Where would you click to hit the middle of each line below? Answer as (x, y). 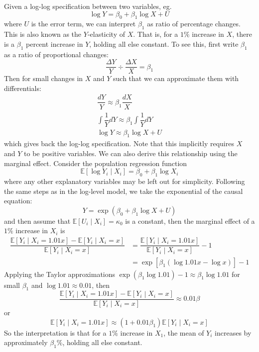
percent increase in (55, 44)
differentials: (23, 88)
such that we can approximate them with (176, 78)
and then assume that (37, 220)
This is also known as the (43, 34)
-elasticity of (106, 34)
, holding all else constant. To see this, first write (164, 44)
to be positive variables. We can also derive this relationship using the (131, 153)
